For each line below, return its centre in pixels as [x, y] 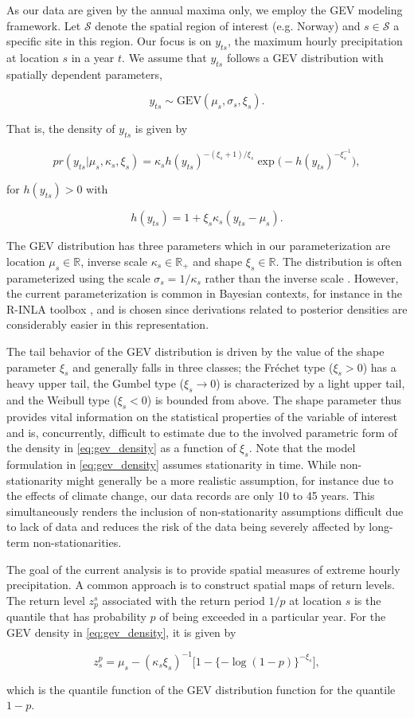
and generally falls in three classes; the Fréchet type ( [203, 367]
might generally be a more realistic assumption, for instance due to [230, 480]
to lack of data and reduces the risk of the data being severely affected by [186, 527]
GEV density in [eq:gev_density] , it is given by [121, 632]
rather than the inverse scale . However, [302, 277]
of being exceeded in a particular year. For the [273, 617]
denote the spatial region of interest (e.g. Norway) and [228, 25]
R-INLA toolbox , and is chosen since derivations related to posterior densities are [207, 308]
